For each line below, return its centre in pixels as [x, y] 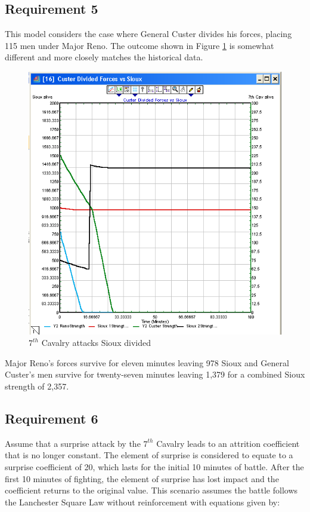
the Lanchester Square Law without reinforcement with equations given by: [142, 502]
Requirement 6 [52, 418]
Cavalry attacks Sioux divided [96, 343]
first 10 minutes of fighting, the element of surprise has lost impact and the [142, 478]
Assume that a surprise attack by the [73, 443]
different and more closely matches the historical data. [104, 57]
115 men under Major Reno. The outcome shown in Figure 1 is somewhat [139, 45]
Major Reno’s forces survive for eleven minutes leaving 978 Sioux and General [147, 362]
